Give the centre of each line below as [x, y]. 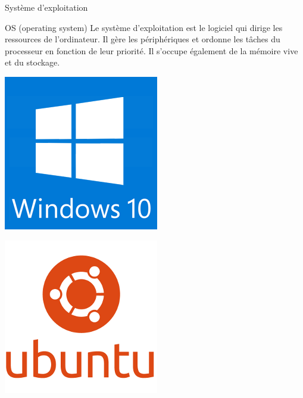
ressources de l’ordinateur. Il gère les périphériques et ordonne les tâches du [143, 39]
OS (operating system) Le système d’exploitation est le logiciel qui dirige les [144, 27]
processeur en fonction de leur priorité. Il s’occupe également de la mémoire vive [151, 50]
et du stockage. [32, 62]
